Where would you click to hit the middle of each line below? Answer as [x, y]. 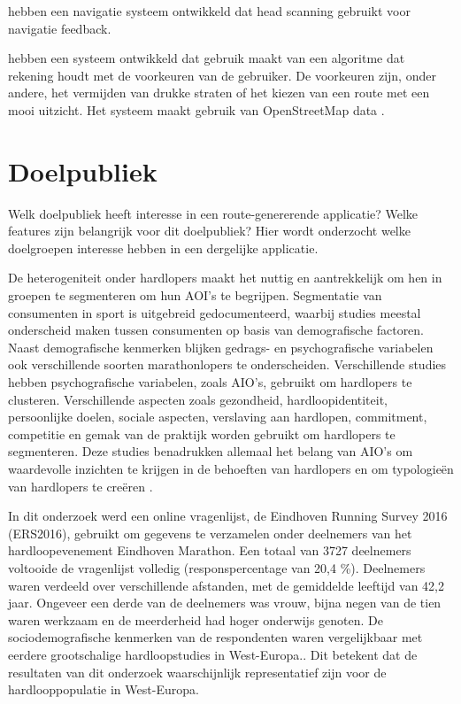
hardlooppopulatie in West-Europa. [104, 689]
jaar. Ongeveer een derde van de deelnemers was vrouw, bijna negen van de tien [225, 603]
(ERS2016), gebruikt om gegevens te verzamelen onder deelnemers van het [210, 533]
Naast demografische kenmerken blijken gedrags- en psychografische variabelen [221, 347]
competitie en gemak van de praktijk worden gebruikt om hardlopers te [202, 433]
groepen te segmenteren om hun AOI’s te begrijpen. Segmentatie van [195, 295]
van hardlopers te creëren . [81, 486]
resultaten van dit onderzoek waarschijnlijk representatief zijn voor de [197, 672]
